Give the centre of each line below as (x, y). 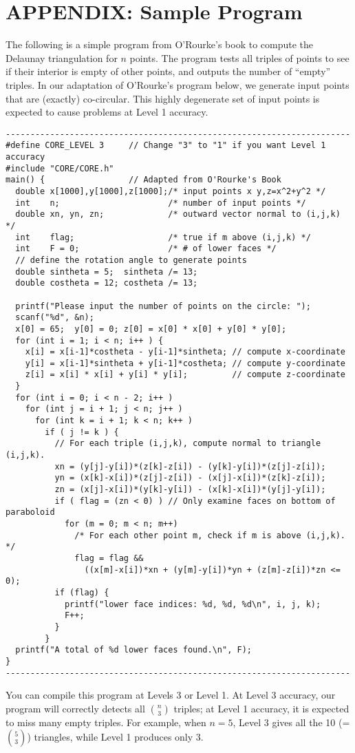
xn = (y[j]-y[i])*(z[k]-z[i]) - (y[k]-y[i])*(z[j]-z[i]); (190, 466)
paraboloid (30, 512)
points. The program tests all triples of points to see (239, 57)
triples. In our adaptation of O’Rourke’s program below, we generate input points (177, 84)
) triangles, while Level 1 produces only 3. (115, 737)
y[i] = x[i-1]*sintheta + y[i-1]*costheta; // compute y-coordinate (185, 363)
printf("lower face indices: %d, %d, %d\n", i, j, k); (193, 604)
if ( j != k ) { (82, 432)
